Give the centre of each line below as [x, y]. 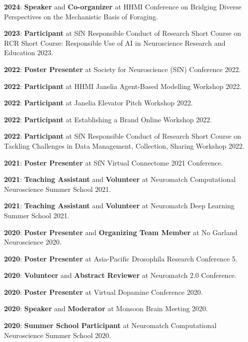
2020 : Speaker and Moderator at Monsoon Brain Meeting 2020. [106, 308]
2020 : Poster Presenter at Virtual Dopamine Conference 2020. [103, 292]
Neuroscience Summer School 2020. [58, 335]
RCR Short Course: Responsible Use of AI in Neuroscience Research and [115, 43]
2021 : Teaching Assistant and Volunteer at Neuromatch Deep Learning [119, 206]
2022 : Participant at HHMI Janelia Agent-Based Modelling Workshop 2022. [123, 86]
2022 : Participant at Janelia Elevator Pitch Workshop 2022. [98, 103]
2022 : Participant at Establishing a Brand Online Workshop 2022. [108, 119]
